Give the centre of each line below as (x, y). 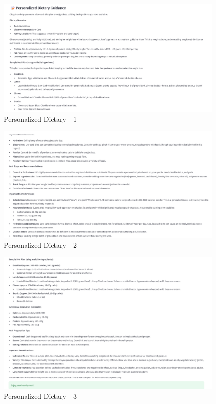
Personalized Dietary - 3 (40, 396)
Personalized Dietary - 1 (40, 119)
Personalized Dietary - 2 (40, 245)
